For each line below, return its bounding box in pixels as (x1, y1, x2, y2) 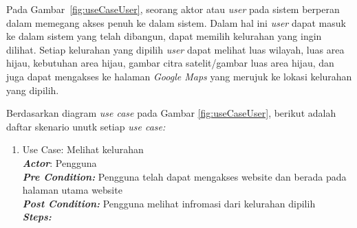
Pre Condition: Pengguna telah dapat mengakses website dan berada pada (22, 169, 347, 183)
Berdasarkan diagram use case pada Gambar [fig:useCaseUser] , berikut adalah (6, 106, 336, 120)
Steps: (22, 209, 52, 224)
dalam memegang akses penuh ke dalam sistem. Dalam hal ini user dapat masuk (6, 15, 346, 30)
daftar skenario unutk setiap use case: (6, 119, 166, 133)
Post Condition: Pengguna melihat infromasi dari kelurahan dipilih (22, 196, 316, 210)
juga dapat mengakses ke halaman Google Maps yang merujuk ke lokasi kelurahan (6, 69, 352, 83)
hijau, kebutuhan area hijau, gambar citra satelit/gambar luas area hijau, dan (6, 56, 334, 70)
